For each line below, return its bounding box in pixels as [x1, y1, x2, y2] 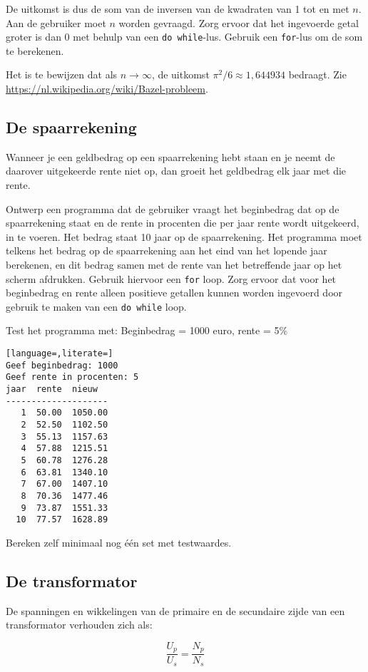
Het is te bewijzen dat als [6, 67, 118, 82]
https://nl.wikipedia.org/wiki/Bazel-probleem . [6, 81, 208, 96]
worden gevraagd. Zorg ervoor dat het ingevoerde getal [118, 15, 359, 30]
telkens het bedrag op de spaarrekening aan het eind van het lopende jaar [6, 243, 327, 258]
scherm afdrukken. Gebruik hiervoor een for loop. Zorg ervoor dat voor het [6, 271, 337, 286]
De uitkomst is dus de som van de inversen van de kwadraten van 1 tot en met [6, 1, 349, 16]
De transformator [6, 569, 138, 591]
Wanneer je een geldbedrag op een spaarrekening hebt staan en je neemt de [6, 149, 335, 164]
